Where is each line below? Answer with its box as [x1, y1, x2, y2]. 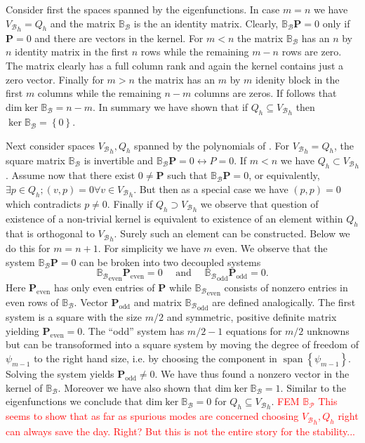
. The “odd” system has [82, 323, 185, 338]
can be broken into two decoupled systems [79, 254, 261, 269]
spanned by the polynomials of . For [134, 138, 290, 152]
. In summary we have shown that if [93, 99, 248, 114]
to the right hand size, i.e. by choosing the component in [34, 351, 277, 366]
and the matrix [50, 15, 116, 30]
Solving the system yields [6, 366, 114, 381]
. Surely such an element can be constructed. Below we [114, 226, 350, 241]
